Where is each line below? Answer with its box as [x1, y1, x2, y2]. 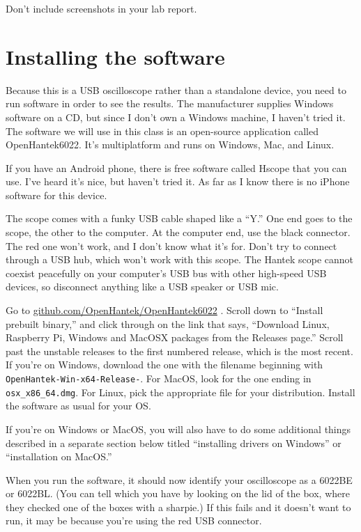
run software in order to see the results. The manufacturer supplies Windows [6, 96, 334, 111]
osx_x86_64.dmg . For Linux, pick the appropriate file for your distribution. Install [6, 384, 355, 399]
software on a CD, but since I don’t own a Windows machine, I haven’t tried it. [6, 109, 346, 124]
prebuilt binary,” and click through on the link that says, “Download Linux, [6, 316, 330, 331]
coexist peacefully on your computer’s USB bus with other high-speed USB [6, 265, 327, 280]
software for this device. [6, 187, 107, 202]
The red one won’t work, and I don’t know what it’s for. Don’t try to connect [6, 238, 337, 253]
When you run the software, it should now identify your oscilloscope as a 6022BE [6, 472, 353, 487]
